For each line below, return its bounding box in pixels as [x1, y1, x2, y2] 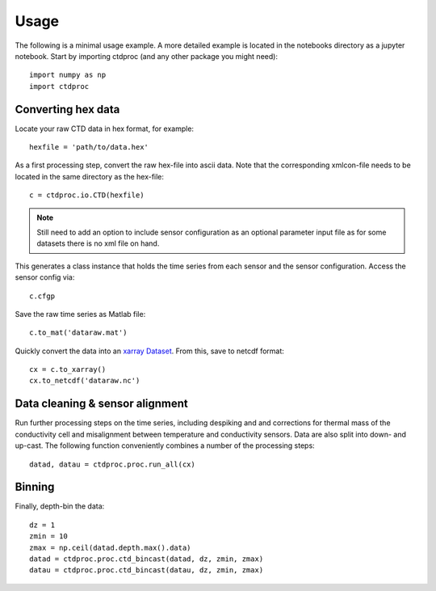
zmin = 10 [29, 532, 68, 541]
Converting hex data [15, 102, 120, 116]
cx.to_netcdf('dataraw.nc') [29, 376, 140, 386]
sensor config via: [15, 272, 75, 282]
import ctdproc [29, 82, 90, 91]
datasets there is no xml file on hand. [36, 239, 160, 248]
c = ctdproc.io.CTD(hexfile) [29, 191, 145, 200]
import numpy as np [29, 70, 107, 80]
